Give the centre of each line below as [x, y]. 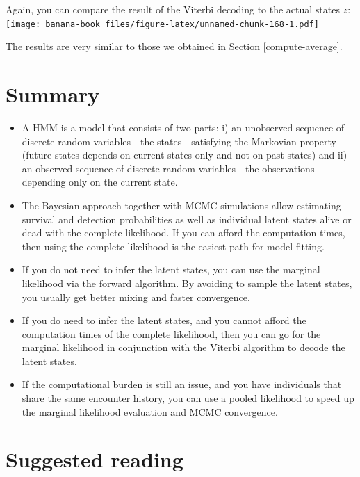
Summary [53, 94]
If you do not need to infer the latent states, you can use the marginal [171, 269]
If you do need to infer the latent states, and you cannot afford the [164, 320]
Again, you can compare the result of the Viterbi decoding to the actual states [173, 9]
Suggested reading [95, 459]
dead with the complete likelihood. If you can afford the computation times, [183, 233]
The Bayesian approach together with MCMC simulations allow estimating [181, 205]
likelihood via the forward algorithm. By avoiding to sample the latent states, [187, 283]
